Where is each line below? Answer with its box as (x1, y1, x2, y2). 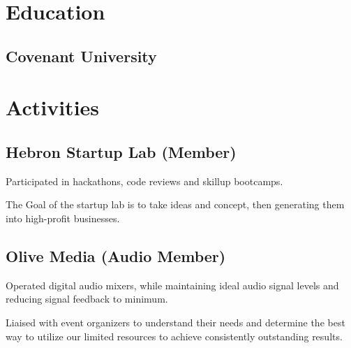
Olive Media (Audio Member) (6, 245, 226, 266)
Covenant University (6, 45, 157, 66)
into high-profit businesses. (6, 210, 120, 225)
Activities (6, 93, 100, 122)
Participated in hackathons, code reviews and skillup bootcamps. (6, 173, 283, 188)
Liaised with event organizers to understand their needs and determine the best (6, 314, 345, 329)
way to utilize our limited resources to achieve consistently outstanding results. (6, 328, 343, 343)
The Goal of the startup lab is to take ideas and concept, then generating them (6, 197, 345, 212)
